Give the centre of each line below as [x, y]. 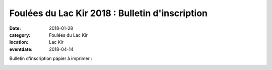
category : [20, 35]
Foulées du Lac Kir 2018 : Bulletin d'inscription [109, 13]
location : [19, 42]
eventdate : [21, 49]
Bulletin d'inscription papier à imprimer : [51, 58]
